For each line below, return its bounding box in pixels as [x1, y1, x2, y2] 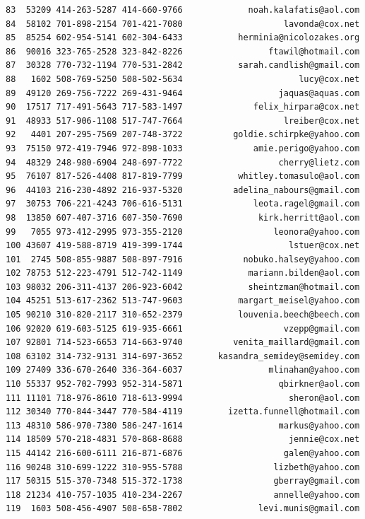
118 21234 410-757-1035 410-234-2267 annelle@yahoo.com [6, 489, 360, 500]
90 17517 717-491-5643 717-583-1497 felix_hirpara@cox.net [6, 102, 360, 112]
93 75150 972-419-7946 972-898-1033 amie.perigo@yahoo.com [6, 143, 360, 153]
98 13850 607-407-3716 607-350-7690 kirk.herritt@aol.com [6, 212, 360, 223]
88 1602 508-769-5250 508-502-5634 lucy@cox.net [6, 74, 360, 84]
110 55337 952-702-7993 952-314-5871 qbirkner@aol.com [6, 379, 360, 390]
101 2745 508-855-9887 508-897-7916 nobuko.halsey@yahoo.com [6, 254, 360, 264]
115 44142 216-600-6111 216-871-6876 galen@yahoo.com [6, 448, 360, 458]
